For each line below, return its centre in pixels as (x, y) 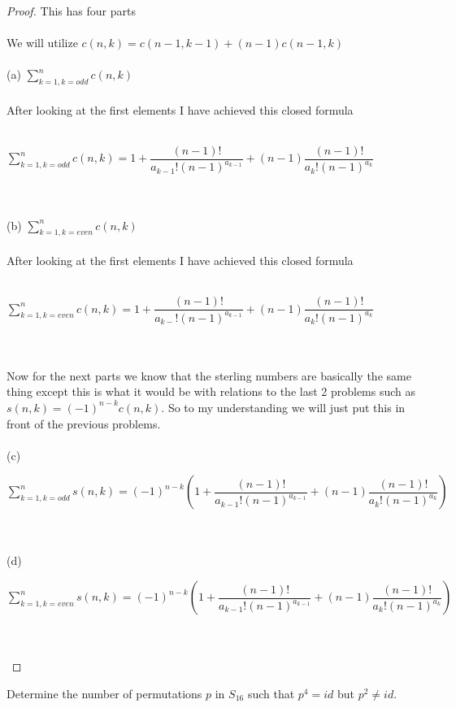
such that (271, 693)
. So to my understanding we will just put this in (283, 407)
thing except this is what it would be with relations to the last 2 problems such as (211, 391)
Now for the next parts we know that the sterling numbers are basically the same (209, 375)
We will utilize (42, 43)
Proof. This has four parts (71, 11)
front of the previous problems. (84, 423)
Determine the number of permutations (104, 693)
